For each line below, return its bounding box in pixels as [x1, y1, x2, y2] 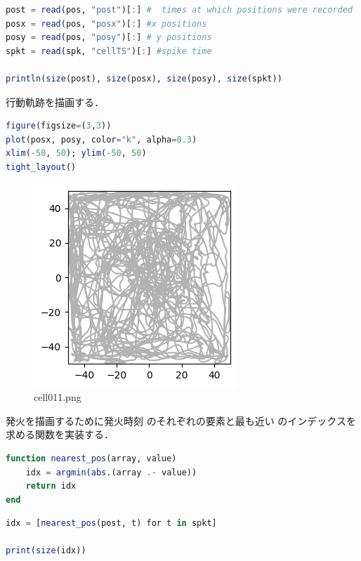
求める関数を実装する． [6, 427, 114, 442]
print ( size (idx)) [6, 546, 86, 556]
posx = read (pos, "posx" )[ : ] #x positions [6, 18, 207, 29]
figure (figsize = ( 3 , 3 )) [6, 121, 112, 131]
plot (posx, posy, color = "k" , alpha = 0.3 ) [6, 134, 197, 145]
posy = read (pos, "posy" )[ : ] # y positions [6, 32, 212, 43]
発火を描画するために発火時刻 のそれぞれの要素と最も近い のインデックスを [6, 413, 356, 428]
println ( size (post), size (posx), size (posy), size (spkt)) [6, 73, 282, 84]
